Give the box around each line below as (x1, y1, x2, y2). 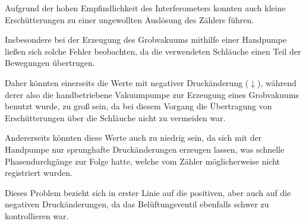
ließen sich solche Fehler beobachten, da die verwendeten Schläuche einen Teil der (5, 45, 301, 57)
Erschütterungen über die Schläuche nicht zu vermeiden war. (5, 111, 226, 124)
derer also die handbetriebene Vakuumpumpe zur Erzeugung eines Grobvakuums (5, 88, 299, 100)
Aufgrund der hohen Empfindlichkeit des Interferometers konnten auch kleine (5, 2, 286, 14)
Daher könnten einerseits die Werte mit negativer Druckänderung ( (5, 76, 249, 89)
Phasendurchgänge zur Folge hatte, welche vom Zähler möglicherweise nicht (5, 154, 280, 167)
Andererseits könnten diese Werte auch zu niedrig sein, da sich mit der (5, 131, 262, 144)
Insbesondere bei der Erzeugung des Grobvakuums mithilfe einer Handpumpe (5, 33, 287, 46)
